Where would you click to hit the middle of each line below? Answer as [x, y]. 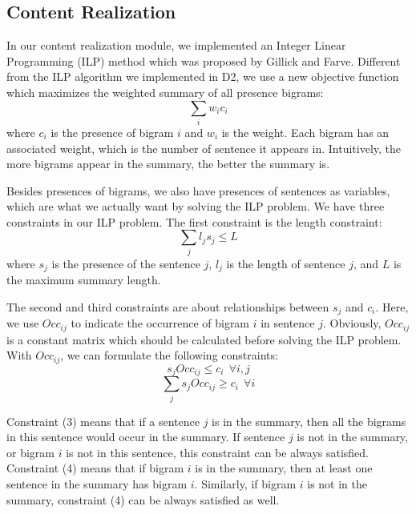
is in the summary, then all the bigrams [309, 421]
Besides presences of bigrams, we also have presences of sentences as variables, [198, 190]
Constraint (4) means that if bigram [95, 468]
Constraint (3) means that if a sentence [103, 421]
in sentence [288, 323]
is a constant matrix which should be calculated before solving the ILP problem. [204, 339]
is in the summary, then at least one [284, 468]
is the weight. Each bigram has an [305, 132]
